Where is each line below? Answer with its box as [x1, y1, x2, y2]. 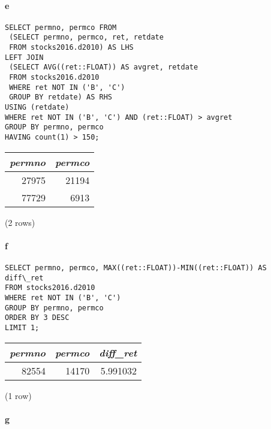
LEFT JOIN [5, 53, 44, 62]
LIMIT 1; [5, 324, 40, 332]
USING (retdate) [5, 103, 70, 112]
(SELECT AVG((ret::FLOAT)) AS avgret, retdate [9, 63, 198, 72]
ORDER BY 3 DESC [5, 313, 70, 322]
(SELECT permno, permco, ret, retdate [9, 33, 164, 42]
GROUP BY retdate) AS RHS [9, 93, 112, 102]
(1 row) [5, 389, 32, 401]
